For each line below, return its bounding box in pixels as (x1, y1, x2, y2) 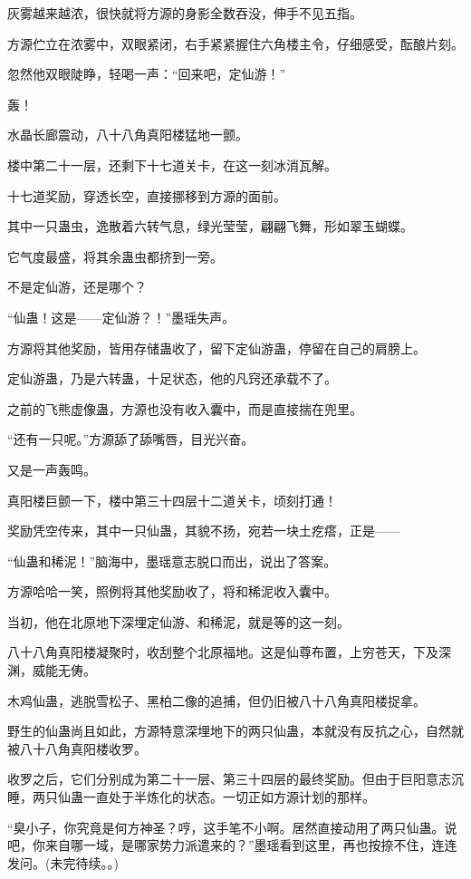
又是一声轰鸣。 (7, 459, 96, 478)
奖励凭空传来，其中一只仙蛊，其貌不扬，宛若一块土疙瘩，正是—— (7, 521, 400, 540)
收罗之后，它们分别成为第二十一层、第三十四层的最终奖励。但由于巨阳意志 (7, 769, 451, 788)
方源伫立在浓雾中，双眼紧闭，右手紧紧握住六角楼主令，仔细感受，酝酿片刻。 (7, 34, 464, 53)
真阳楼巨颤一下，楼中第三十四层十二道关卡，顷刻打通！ (7, 490, 337, 509)
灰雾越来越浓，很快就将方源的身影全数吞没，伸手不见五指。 (7, 4, 362, 22)
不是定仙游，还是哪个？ (7, 277, 147, 296)
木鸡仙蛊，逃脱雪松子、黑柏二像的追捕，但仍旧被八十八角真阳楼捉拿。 (7, 691, 426, 710)
